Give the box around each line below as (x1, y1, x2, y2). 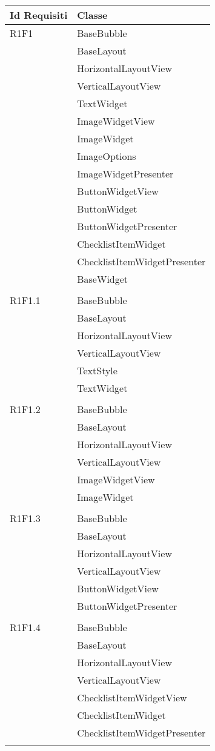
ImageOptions (77, 149, 136, 163)
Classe (77, 8, 108, 22)
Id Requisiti (10, 8, 68, 22)
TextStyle (77, 363, 117, 377)
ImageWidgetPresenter (77, 167, 174, 180)
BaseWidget (77, 272, 128, 286)
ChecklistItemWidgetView (77, 690, 187, 704)
